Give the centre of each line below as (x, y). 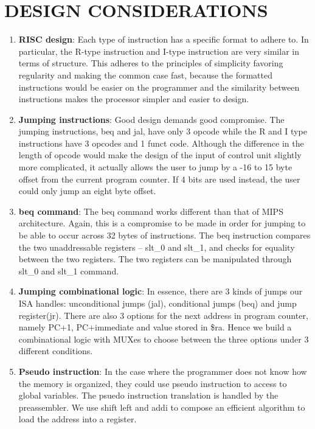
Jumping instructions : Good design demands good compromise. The (151, 119)
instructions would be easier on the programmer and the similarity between (159, 87)
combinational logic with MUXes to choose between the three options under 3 (164, 339)
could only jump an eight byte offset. (87, 191)
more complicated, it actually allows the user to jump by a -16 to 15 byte (155, 167)
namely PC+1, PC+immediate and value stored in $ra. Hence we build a (155, 327)
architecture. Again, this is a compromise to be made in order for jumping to (162, 223)
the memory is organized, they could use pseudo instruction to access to (153, 383)
